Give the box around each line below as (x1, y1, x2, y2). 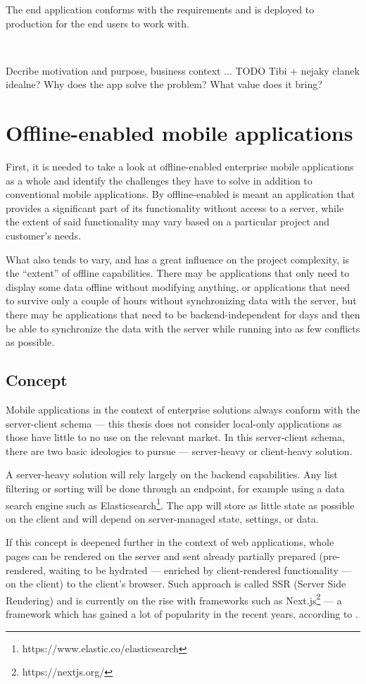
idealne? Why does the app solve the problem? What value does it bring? (6, 77, 322, 92)
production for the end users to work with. (6, 15, 189, 30)
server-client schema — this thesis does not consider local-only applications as (6, 416, 342, 430)
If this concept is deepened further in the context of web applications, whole (6, 535, 334, 549)
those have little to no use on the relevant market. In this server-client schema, (6, 430, 345, 444)
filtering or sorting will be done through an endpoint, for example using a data (6, 480, 345, 495)
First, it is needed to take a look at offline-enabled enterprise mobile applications (6, 159, 354, 174)
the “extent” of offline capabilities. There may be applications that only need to (6, 266, 350, 280)
